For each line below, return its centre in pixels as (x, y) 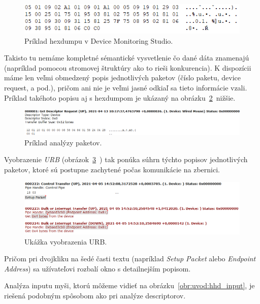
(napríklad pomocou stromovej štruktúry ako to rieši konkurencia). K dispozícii (128, 67)
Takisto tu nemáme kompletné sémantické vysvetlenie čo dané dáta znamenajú (127, 58)
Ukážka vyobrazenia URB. (66, 241)
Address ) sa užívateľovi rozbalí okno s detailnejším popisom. (97, 268)
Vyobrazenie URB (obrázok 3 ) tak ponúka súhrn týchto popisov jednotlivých (126, 159)
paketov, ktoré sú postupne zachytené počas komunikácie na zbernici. (112, 170)
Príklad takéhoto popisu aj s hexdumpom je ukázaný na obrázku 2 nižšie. (120, 97)
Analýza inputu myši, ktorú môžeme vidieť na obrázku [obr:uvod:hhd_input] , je (129, 285)
